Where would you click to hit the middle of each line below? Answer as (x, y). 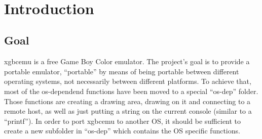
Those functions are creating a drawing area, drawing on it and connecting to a (127, 101)
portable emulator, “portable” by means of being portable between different (122, 71)
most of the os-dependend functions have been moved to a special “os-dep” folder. (131, 91)
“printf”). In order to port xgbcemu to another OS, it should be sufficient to (123, 121)
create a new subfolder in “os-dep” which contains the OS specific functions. (122, 131)
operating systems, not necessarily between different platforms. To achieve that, (128, 81)
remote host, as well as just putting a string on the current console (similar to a (128, 111)
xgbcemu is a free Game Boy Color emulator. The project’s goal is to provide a (127, 61)
